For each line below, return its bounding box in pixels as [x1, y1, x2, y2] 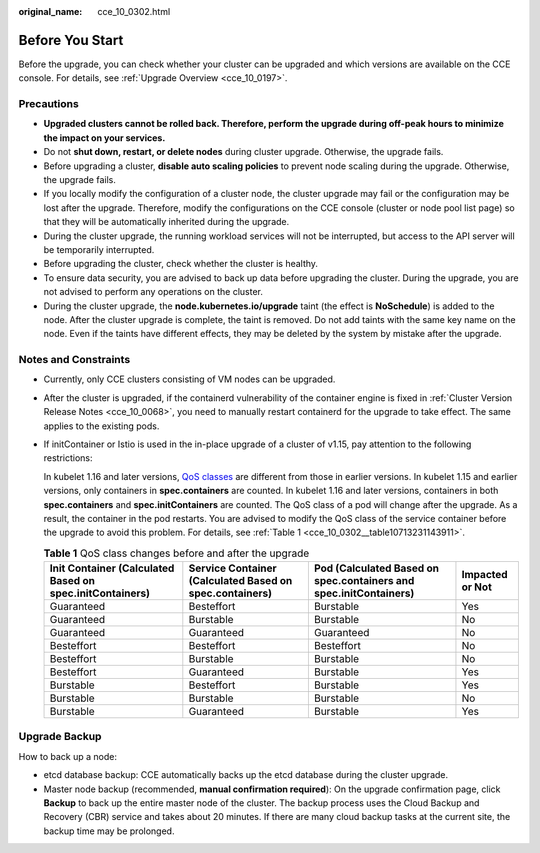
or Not [461, 580, 492, 594]
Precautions [18, 97, 79, 111]
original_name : [18, 6, 83, 17]
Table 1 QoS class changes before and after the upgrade [43, 546, 310, 560]
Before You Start [18, 31, 124, 49]
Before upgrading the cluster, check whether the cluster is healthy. [43, 258, 319, 270]
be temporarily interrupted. [43, 243, 155, 255]
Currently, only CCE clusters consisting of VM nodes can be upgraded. [43, 373, 336, 385]
